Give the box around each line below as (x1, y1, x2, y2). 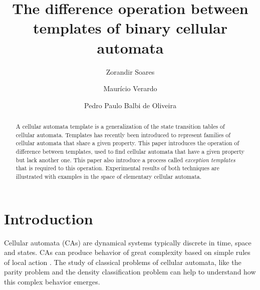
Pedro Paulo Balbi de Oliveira (84, 100, 176, 110)
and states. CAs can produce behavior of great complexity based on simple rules (4, 247, 250, 257)
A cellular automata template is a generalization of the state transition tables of (16, 122, 225, 131)
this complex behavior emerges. (4, 276, 100, 286)
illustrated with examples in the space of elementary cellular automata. (16, 172, 202, 181)
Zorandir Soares (106, 66, 155, 77)
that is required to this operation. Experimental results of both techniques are (16, 164, 219, 172)
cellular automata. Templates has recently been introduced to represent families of (16, 130, 230, 139)
